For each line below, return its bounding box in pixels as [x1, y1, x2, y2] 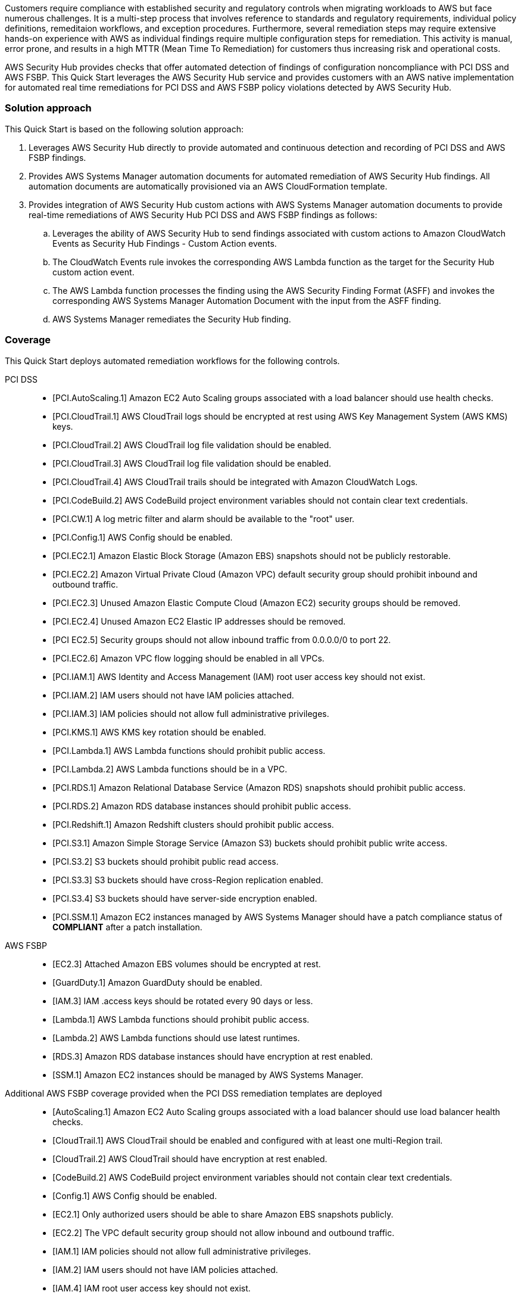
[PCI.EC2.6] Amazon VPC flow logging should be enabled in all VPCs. [52, 653, 325, 663]
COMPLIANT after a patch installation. [52, 921, 202, 932]
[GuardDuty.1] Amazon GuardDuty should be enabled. [52, 977, 263, 988]
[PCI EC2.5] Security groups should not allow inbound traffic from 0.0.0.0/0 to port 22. [52, 634, 391, 645]
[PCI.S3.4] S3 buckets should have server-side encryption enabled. [52, 893, 317, 903]
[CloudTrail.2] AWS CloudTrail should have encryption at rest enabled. [52, 1153, 327, 1164]
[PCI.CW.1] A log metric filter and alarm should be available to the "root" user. [52, 513, 355, 524]
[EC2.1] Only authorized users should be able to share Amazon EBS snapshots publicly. [52, 1209, 394, 1219]
